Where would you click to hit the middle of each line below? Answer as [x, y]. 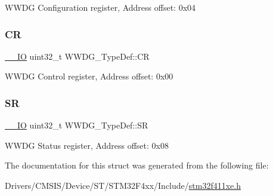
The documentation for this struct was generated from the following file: [137, 165]
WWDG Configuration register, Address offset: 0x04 [100, 7]
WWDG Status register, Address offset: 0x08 [87, 145]
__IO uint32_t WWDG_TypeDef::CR [77, 56]
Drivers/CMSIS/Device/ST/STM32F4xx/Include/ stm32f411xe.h [123, 185]
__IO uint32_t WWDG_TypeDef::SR [77, 125]
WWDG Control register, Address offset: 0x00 [89, 76]
